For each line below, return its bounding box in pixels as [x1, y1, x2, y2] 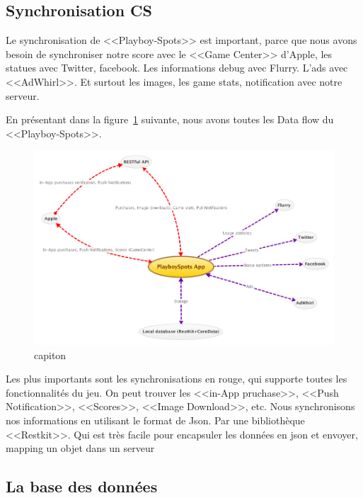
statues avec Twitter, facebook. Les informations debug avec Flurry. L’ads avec [6, 60, 348, 75]
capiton [34, 347, 67, 362]
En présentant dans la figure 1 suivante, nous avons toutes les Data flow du [6, 112, 334, 127]
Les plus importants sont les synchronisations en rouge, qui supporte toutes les [6, 371, 347, 386]
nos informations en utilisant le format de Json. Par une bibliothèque [6, 412, 305, 427]
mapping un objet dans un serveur [6, 441, 155, 455]
